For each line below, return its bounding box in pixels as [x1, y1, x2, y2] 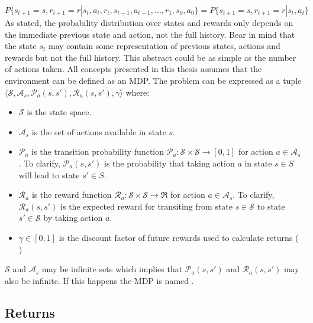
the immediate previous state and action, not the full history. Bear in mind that [5, 28, 295, 40]
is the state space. [27, 106, 92, 118]
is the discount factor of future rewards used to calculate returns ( [59, 231, 299, 243]
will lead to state [18, 168, 80, 181]
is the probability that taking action [104, 156, 235, 169]
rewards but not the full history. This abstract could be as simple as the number [5, 51, 296, 63]
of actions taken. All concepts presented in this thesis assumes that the [5, 63, 262, 75]
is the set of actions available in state [31, 125, 166, 138]
